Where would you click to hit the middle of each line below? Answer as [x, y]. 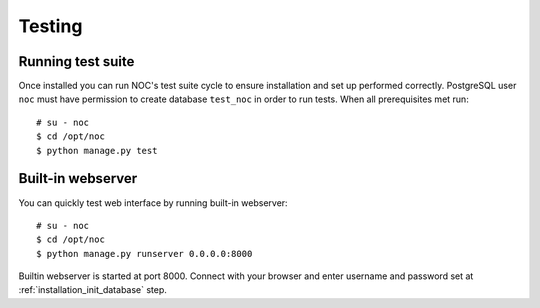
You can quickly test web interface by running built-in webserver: [153, 202]
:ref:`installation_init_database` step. [92, 290]
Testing [50, 26]
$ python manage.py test [97, 150]
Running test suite [76, 61]
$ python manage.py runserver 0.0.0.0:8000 [144, 253]
